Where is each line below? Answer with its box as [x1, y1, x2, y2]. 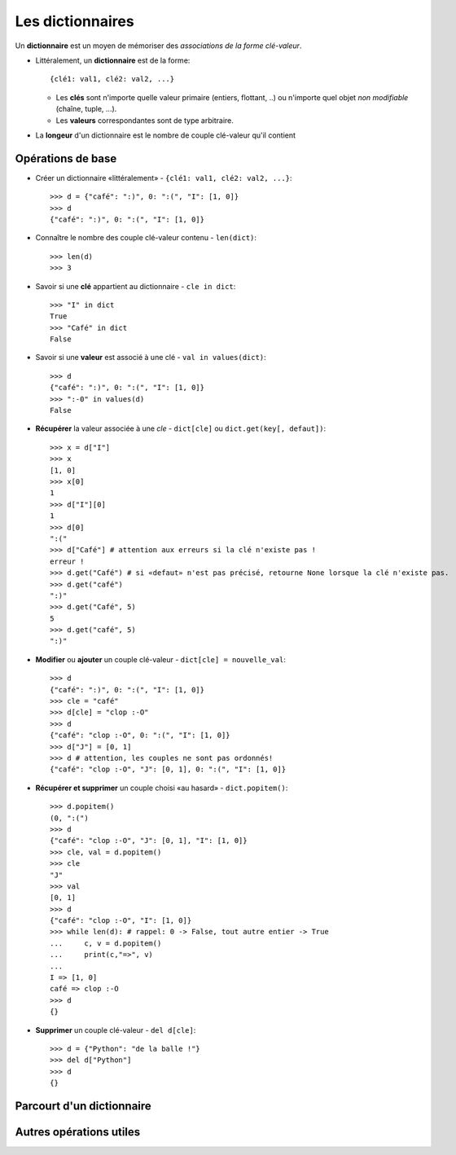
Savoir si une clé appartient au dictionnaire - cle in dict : [35, 281, 236, 291]
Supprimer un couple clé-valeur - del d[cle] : [35, 1025, 196, 1034]
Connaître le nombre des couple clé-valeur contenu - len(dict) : [35, 233, 256, 243]
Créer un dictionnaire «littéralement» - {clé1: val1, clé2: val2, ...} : [35, 173, 292, 182]
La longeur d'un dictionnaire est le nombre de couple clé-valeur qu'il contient [35, 130, 296, 140]
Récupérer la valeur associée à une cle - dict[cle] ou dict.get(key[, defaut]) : [35, 424, 326, 433]
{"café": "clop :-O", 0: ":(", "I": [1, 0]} [50, 731, 231, 740]
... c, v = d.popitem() [50, 938, 162, 948]
